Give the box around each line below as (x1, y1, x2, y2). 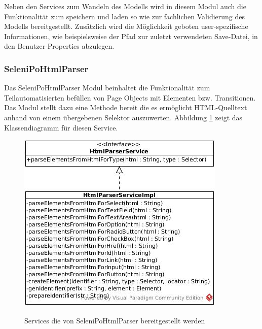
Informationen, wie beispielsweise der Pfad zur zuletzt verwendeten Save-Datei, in (4, 30, 258, 41)
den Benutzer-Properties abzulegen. (4, 41, 115, 51)
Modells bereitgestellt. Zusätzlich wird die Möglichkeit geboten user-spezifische (4, 21, 248, 31)
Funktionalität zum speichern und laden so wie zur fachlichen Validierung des (4, 11, 245, 21)
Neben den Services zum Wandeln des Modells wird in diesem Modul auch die (4, 1, 246, 11)
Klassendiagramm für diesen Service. (4, 122, 118, 133)
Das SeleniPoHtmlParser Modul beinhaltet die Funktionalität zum (4, 82, 210, 93)
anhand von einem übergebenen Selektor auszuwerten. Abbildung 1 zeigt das (4, 112, 243, 122)
